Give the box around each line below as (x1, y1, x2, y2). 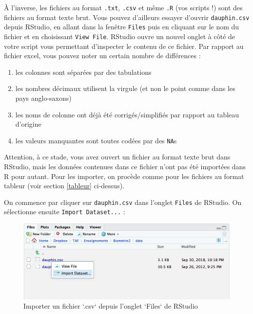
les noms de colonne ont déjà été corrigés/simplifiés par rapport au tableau (15, 109, 239, 119)
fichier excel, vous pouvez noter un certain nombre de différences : (4, 50, 201, 61)
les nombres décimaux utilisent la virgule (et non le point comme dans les (15, 83, 235, 93)
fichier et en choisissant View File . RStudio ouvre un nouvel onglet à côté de (4, 31, 235, 41)
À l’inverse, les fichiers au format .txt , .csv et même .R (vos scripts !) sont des (4, 2, 243, 12)
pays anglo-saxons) (15, 93, 72, 103)
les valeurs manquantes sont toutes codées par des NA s (15, 135, 177, 145)
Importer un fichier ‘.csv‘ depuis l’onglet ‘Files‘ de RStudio (23, 301, 198, 311)
